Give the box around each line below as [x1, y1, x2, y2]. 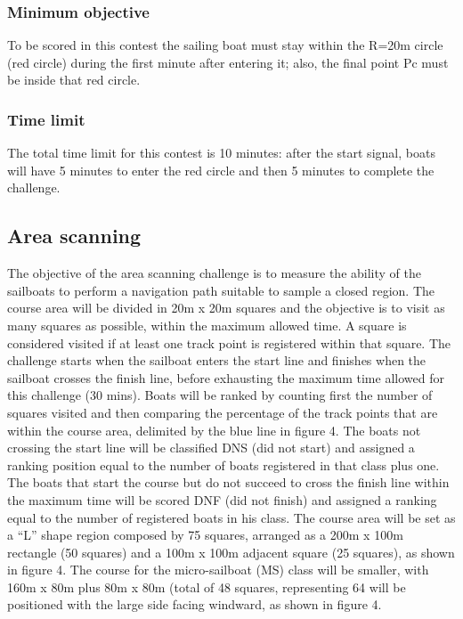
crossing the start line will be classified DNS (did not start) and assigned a [7, 438, 415, 457]
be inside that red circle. [7, 70, 141, 89]
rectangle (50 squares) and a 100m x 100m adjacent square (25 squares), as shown [7, 542, 455, 561]
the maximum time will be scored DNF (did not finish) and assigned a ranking [7, 490, 437, 509]
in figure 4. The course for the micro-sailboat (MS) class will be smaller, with [7, 560, 429, 579]
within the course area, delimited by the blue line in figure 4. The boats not [7, 420, 421, 439]
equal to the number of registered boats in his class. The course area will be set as [7, 508, 456, 526]
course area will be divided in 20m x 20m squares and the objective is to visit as [7, 298, 445, 317]
